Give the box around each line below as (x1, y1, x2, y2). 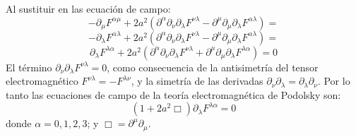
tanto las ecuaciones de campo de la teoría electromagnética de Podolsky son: (6, 87, 341, 102)
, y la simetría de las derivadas (131, 73, 263, 88)
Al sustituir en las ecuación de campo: (6, 1, 171, 16)
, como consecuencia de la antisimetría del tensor (107, 59, 319, 74)
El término (6, 59, 52, 74)
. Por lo (317, 73, 350, 88)
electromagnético (6, 73, 78, 88)
